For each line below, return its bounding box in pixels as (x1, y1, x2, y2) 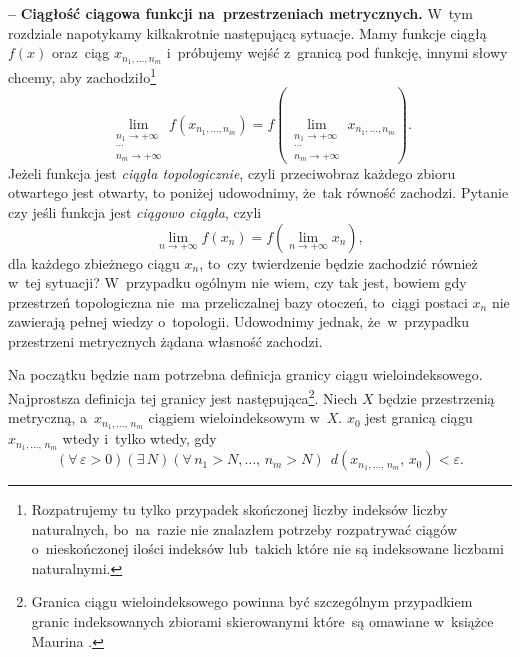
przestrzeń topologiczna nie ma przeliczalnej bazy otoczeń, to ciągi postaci (8, 291, 468, 312)
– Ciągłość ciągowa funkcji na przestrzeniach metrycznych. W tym (8, 3, 473, 23)
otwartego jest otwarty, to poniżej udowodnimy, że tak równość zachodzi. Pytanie (8, 182, 509, 203)
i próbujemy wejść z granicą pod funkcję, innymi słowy (166, 42, 508, 63)
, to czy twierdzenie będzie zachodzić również (199, 252, 478, 273)
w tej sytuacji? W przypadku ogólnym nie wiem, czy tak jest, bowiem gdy (8, 272, 467, 293)
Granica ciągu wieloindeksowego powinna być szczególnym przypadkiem (31, 591, 473, 612)
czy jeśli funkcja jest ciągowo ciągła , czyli (8, 201, 262, 222)
